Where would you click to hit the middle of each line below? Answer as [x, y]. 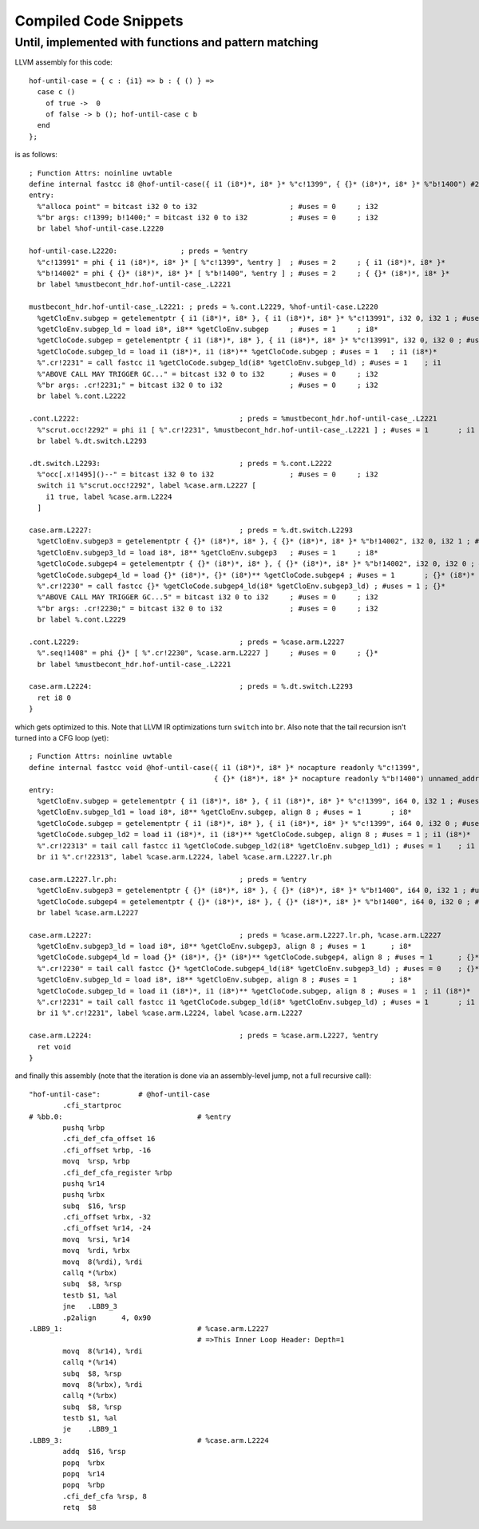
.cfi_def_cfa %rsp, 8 [105, 1496]
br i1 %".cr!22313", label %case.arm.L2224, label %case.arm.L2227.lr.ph [184, 857]
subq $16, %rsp [94, 1206]
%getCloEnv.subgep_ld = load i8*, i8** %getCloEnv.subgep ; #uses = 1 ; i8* [208, 329]
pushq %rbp [84, 1128]
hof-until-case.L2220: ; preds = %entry [139, 251]
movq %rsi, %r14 [97, 1239]
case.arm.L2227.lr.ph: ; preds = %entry [168, 879]
